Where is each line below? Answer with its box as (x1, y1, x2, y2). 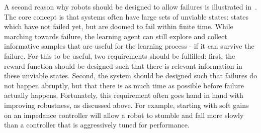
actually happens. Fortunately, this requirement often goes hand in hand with (4, 90, 243, 100)
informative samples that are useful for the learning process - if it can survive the (4, 41, 254, 51)
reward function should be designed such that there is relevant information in (4, 60, 242, 71)
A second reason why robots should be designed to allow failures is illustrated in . (4, 2, 257, 12)
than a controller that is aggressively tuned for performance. (4, 119, 190, 130)
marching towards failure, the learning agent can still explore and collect (4, 31, 227, 41)
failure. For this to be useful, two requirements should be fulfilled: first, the (4, 50, 235, 61)
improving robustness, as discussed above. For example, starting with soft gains (4, 99, 249, 110)
